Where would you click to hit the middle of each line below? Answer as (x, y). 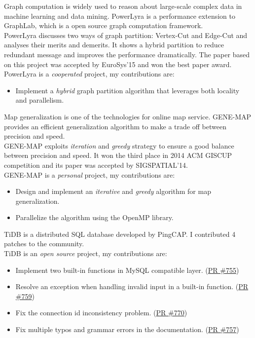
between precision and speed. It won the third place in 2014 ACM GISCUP (118, 155)
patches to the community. (44, 244)
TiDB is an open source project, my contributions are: (86, 253)
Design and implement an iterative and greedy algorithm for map (113, 191)
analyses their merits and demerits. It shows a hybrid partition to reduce (114, 45)
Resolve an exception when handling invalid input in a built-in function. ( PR (132, 286)
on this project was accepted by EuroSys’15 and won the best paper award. (118, 64)
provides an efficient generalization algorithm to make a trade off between (115, 126)
